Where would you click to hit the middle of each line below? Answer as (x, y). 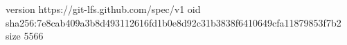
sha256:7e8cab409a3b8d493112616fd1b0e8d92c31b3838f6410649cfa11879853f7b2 (173, 22)
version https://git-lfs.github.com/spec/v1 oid (103, 9)
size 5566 (25, 36)
